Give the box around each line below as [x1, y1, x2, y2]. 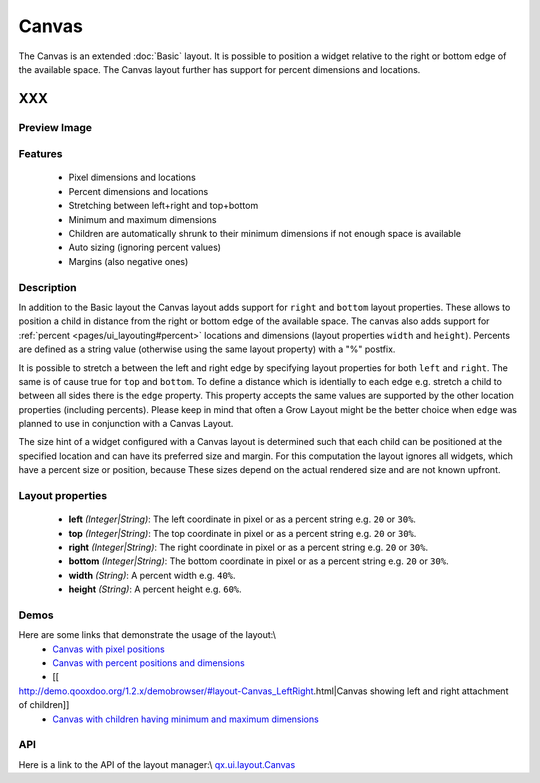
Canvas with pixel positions [52, 643, 165, 655]
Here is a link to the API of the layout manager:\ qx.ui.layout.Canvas [18, 758, 296, 770]
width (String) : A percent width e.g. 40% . [68, 569, 236, 581]
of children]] [18, 699, 70, 711]
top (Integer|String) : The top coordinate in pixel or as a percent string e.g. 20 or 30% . [68, 527, 417, 539]
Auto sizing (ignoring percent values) [68, 241, 222, 254]
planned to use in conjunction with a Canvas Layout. [18, 418, 234, 430]
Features [18, 147, 63, 161]
